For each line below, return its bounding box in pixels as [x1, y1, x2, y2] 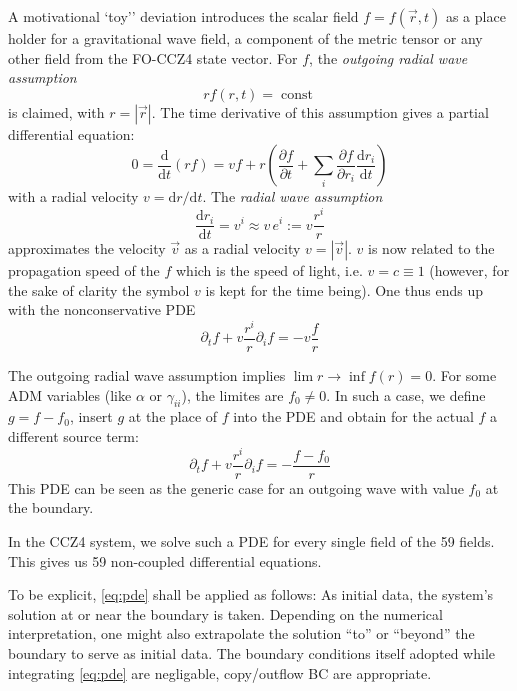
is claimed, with [8, 101, 105, 122]
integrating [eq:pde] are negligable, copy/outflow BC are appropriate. [8, 662, 432, 683]
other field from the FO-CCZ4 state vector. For [8, 47, 298, 68]
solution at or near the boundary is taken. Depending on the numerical [8, 603, 443, 624]
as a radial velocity [184, 238, 301, 259]
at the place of [128, 406, 218, 427]
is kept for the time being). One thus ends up [205, 279, 484, 300]
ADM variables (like [8, 384, 132, 405]
